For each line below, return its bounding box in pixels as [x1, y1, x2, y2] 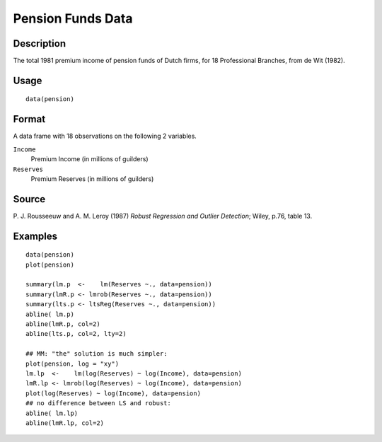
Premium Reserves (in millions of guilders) [30, 174, 154, 183]
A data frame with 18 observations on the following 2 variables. [13, 132, 197, 141]
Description [13, 37, 66, 50]
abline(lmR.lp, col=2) [25, 419, 105, 427]
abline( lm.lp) [25, 409, 79, 417]
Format [13, 113, 46, 125]
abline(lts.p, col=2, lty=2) [25, 330, 127, 338]
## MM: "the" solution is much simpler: [25, 350, 168, 358]
